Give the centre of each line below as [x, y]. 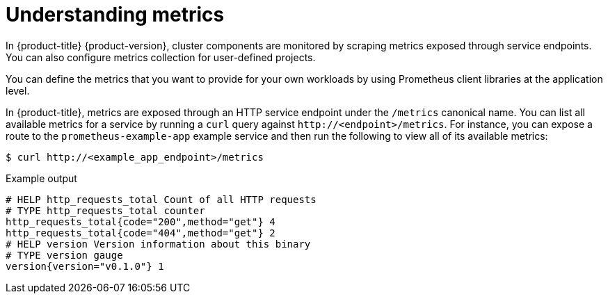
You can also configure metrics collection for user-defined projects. [161, 57]
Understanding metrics [115, 15]
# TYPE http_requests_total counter [105, 210]
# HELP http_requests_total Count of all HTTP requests [161, 199]
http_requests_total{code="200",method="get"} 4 [141, 221]
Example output [41, 178]
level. [18, 90]
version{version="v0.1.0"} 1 [85, 266]
